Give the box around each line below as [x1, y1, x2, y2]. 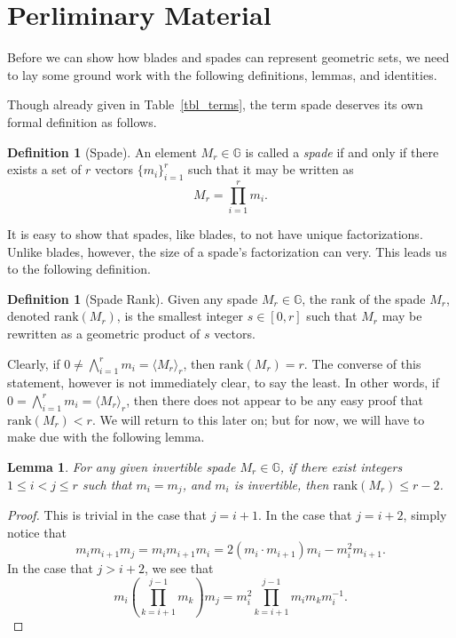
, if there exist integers [279, 457, 403, 475]
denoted [7, 307, 51, 325]
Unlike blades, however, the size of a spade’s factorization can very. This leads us [7, 242, 447, 260]
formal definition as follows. [7, 112, 157, 131]
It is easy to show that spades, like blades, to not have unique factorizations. [7, 225, 423, 243]
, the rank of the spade [302, 289, 426, 307]
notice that [7, 522, 67, 541]
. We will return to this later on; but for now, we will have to [91, 410, 425, 428]
